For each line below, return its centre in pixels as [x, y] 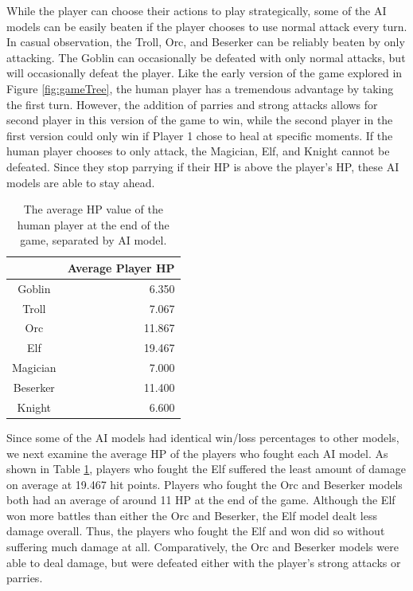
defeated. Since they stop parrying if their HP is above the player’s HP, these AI [203, 166]
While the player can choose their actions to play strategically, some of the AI [197, 10]
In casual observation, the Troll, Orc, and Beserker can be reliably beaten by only [206, 42]
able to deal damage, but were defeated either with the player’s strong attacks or [204, 562]
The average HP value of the [93, 209]
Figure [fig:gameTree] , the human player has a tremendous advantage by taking [200, 88]
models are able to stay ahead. [81, 182]
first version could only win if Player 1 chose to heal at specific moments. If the [200, 135]
